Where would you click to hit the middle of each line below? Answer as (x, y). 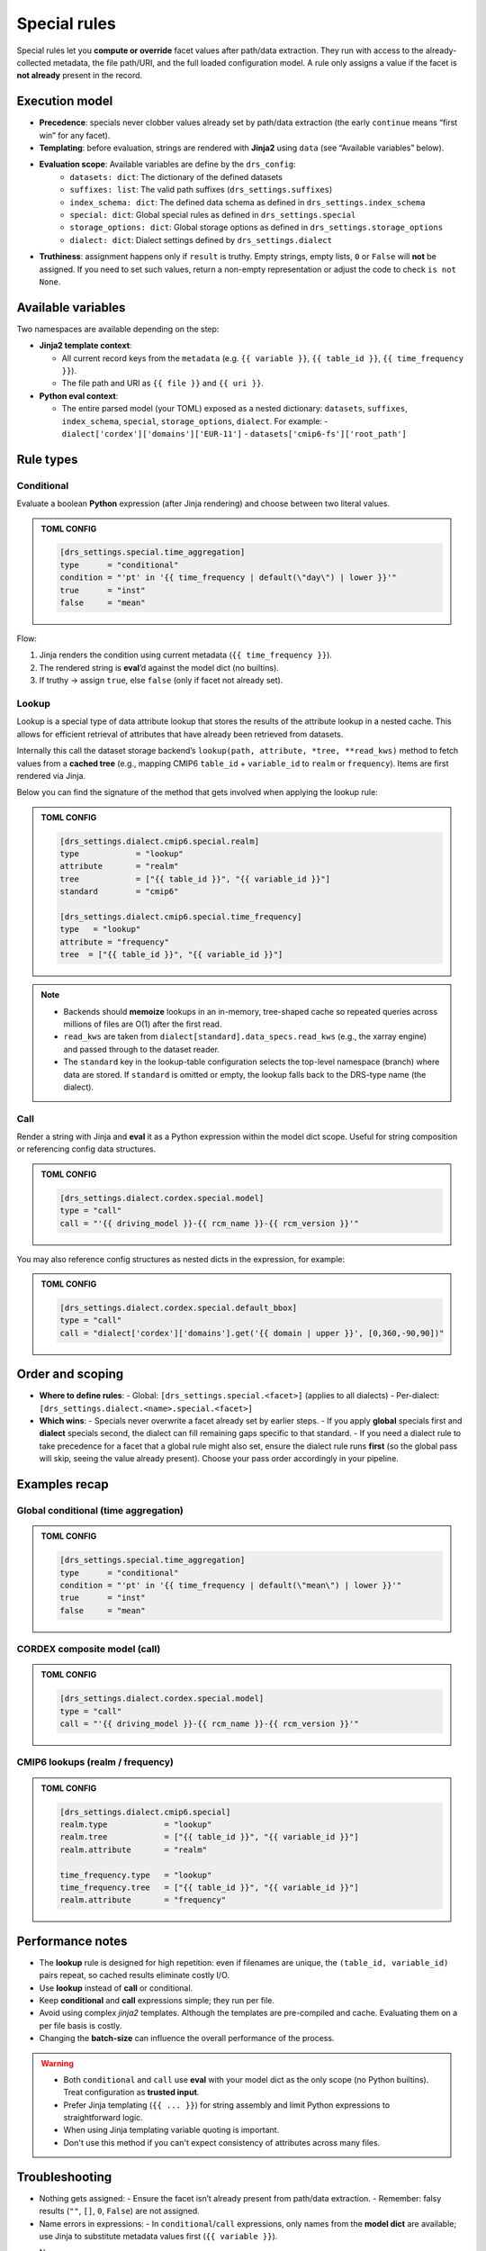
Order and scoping (70, 1374)
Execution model (65, 101)
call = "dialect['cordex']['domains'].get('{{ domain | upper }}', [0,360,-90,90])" (252, 1333)
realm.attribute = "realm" (133, 1849)
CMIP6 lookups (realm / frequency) (95, 1762)
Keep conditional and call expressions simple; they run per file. (157, 2000)
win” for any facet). (75, 135)
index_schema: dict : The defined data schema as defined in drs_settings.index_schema (247, 202)
